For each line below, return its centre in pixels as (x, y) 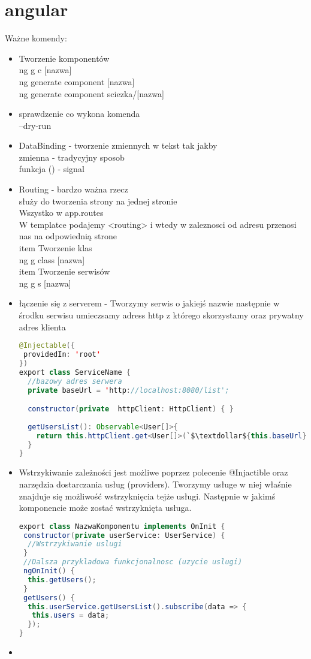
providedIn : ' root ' (62, 355)
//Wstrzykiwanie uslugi (75, 544)
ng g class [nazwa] (52, 259)
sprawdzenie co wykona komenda (79, 114)
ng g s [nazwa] (45, 283)
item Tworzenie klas (55, 248)
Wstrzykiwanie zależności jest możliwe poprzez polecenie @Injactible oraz (153, 472)
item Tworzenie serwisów (64, 271)
